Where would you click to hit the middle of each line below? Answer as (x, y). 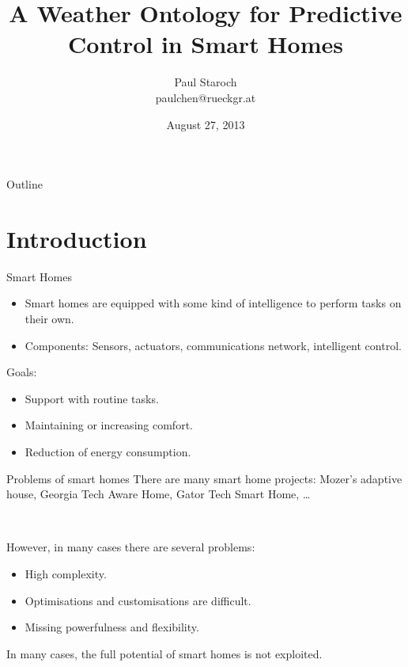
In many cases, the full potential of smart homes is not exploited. (164, 653)
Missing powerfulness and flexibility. (112, 627)
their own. (49, 318)
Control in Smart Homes (206, 44)
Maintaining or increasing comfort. (109, 425)
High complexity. (66, 573)
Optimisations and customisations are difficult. (138, 600)
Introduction (77, 238)
